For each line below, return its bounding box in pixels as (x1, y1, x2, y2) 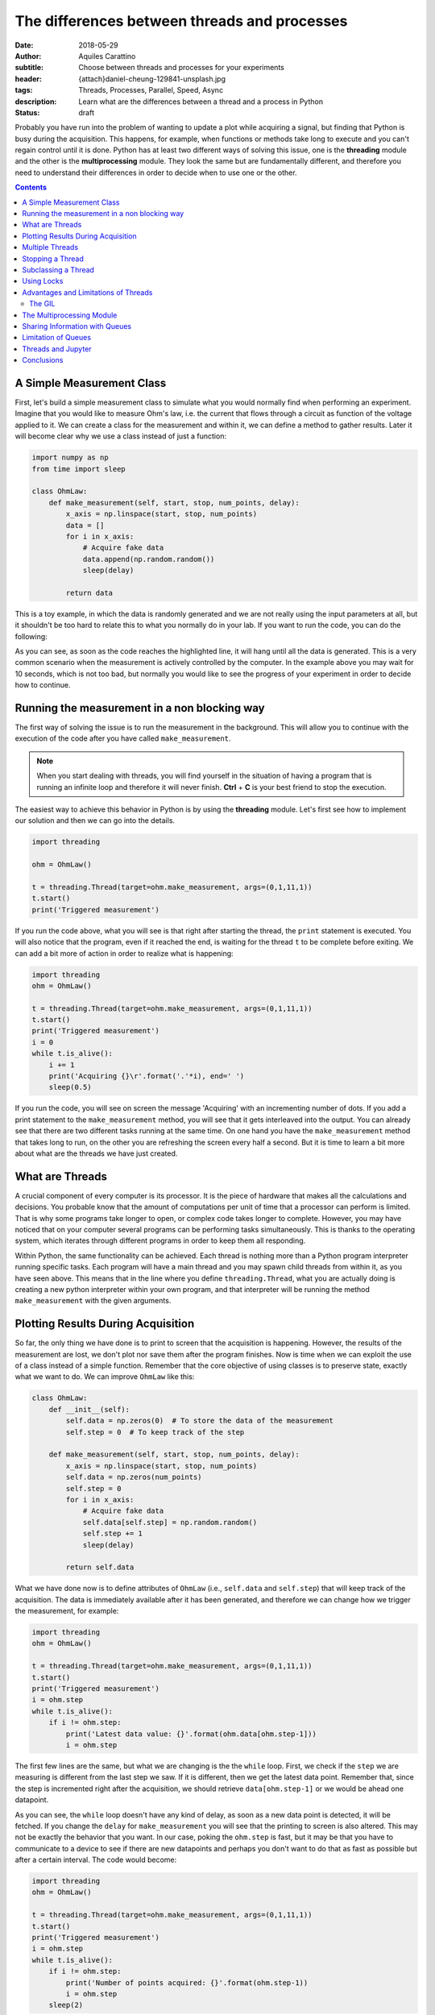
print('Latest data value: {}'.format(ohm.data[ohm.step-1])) (65, 1729, 317, 1739)
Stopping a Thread (22, 254, 85, 264)
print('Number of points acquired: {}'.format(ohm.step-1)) (65, 1978, 309, 1987)
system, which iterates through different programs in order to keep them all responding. (14, 1236, 306, 1245)
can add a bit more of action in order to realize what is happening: (14, 948, 234, 958)
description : (14, 97, 57, 106)
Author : (14, 51, 42, 60)
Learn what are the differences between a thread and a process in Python (78, 97, 324, 106)
